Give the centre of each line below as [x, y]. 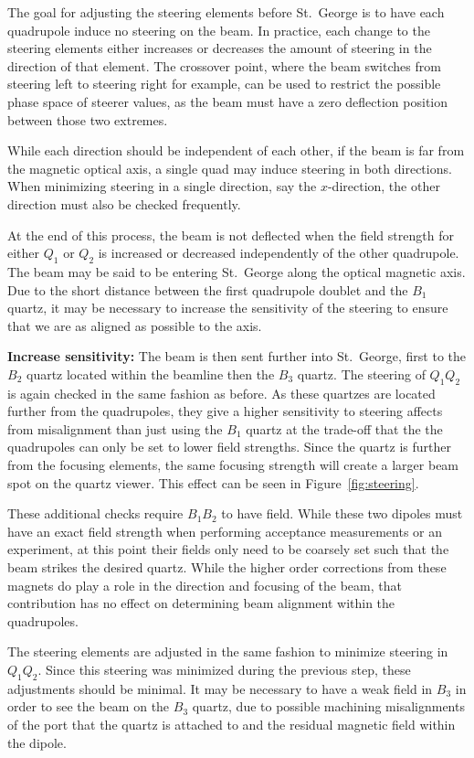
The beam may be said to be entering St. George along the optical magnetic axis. [237, 271]
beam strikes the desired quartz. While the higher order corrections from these [227, 567]
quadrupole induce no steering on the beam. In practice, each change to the [219, 30]
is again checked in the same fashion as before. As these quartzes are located [221, 393]
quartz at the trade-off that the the [344, 428]
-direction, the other [384, 186]
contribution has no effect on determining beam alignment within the [201, 603]
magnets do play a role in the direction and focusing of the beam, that [205, 585]
